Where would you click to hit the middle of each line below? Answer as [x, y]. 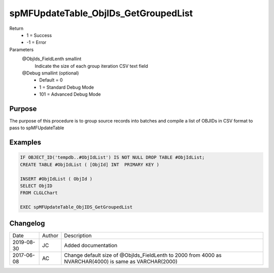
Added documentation [91, 245]
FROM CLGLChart [39, 193]
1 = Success [39, 35]
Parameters [22, 49]
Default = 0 [51, 80]
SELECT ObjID [36, 186]
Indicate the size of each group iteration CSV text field [91, 66]
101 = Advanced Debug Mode [70, 94]
